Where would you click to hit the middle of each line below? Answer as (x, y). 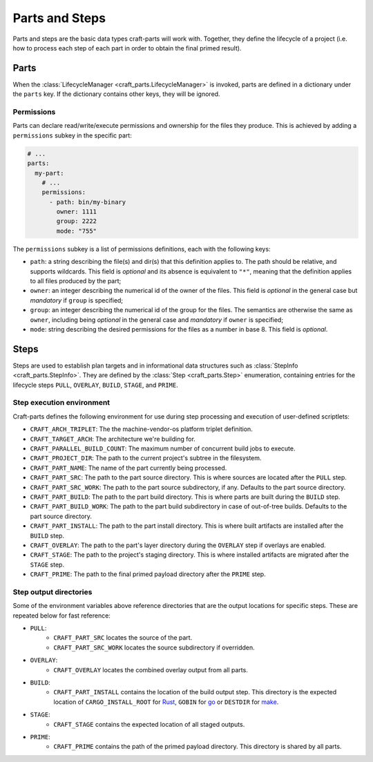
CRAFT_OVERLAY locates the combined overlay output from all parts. (151, 669)
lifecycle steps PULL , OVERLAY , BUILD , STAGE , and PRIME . (96, 385)
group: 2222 (76, 221)
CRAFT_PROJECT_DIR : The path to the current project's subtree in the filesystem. (146, 458)
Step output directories (52, 592)
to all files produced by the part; (76, 281)
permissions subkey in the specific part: (73, 135)
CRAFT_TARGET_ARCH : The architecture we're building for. (113, 439)
